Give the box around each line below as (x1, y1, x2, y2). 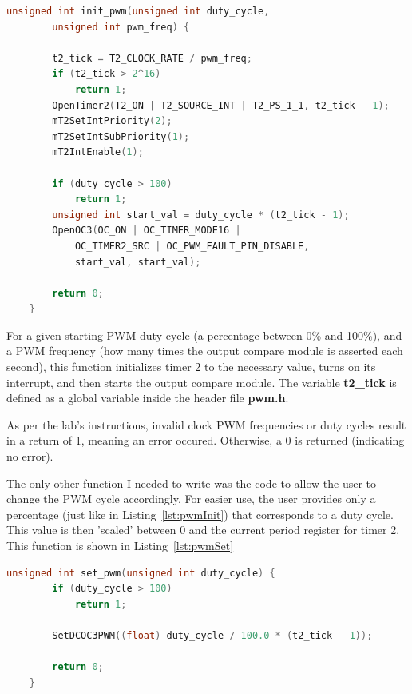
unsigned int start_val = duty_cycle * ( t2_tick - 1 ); (52, 209, 350, 221)
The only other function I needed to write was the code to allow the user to (6, 474, 377, 491)
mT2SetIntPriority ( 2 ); (52, 115, 172, 127)
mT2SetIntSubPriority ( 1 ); (52, 130, 190, 142)
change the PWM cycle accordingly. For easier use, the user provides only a (6, 490, 376, 507)
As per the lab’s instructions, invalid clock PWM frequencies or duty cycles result (6, 416, 406, 433)
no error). (6, 448, 53, 465)
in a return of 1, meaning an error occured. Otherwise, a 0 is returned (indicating (6, 432, 405, 449)
